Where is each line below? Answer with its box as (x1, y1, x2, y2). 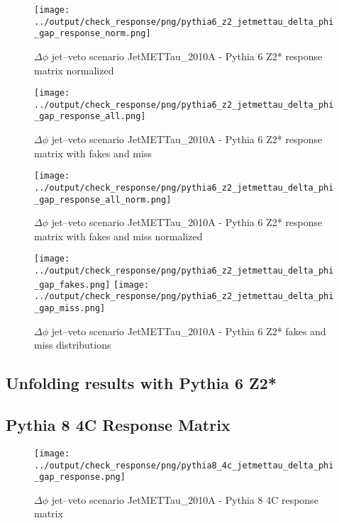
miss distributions (34, 337, 111, 352)
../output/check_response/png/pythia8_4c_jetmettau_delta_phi (34, 460, 334, 471)
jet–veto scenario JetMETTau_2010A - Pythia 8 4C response (51, 492, 318, 507)
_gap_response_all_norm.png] (34, 194, 172, 205)
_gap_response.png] (34, 472, 126, 483)
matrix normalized (34, 62, 114, 77)
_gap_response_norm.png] (34, 28, 151, 39)
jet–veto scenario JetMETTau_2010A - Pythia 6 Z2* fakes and (51, 323, 326, 338)
